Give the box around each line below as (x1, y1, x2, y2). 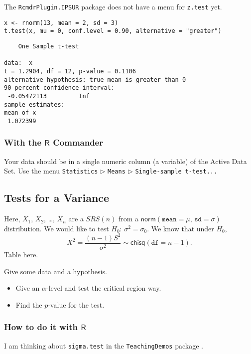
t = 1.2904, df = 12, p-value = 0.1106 (4, 67, 136, 75)
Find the (15, 299, 42, 310)
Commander (53, 136, 103, 149)
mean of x (4, 109, 36, 117)
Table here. (4, 249, 38, 259)
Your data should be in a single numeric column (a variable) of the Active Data (4, 156, 247, 166)
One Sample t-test (18, 42, 79, 50)
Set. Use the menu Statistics (4, 166, 98, 176)
